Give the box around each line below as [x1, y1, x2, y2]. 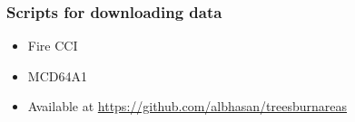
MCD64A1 [27, 66, 87, 85]
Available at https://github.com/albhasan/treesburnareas [27, 97, 348, 116]
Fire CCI [27, 36, 78, 55]
